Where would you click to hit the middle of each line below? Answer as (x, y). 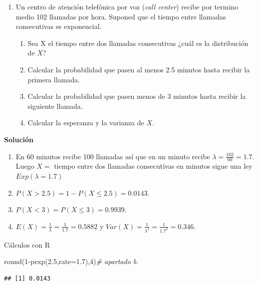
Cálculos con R (27, 244)
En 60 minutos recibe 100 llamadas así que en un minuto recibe (113, 156)
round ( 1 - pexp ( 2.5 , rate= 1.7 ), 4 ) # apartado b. (71, 261)
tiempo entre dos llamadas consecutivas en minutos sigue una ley (153, 166)
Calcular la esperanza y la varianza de (86, 123)
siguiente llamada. (55, 106)
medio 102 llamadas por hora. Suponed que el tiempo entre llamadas (121, 16)
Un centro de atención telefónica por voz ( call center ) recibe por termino (127, 6)
